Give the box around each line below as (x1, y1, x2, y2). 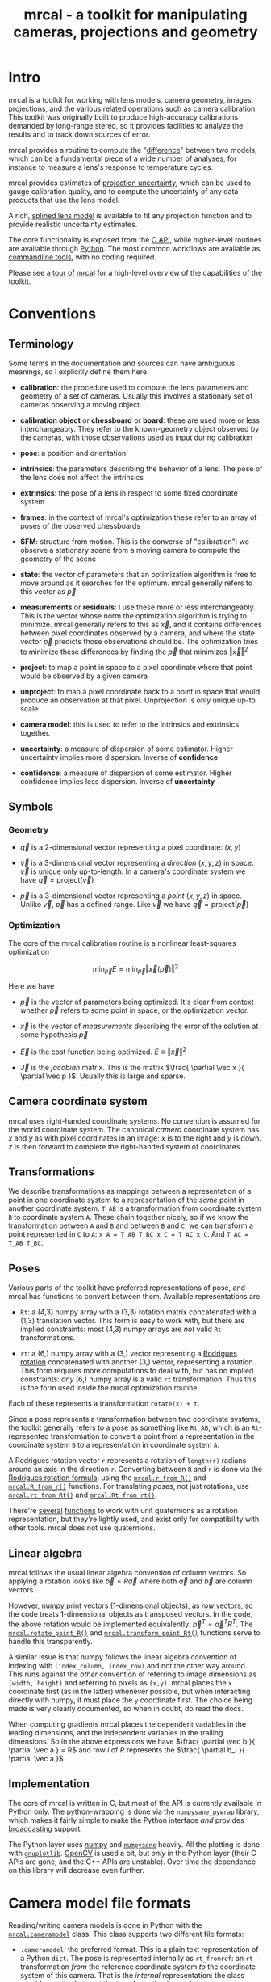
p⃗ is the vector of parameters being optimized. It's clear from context (19, 997, 254, 1007)
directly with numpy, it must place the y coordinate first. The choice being (8, 1695, 253, 1705)
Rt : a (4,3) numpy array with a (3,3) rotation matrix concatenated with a (19, 1307, 256, 1317)
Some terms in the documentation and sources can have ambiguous (8, 358, 236, 368)
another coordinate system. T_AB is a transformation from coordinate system (8, 1204, 262, 1213)
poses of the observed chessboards (19, 521, 141, 530)
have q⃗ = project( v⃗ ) (19, 875, 94, 885)
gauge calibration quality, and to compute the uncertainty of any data (8, 186, 239, 196)
